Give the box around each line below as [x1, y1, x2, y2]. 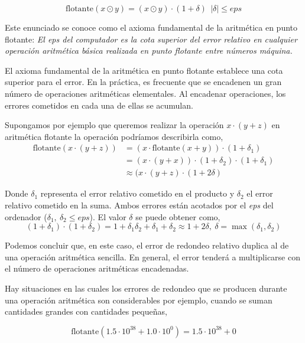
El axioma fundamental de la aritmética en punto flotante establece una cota [5, 64, 283, 76]
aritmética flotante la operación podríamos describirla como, [5, 130, 223, 142]
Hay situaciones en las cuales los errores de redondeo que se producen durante [5, 282, 287, 294]
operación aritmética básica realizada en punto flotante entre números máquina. [5, 44, 293, 57]
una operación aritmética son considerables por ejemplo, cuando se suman [5, 293, 272, 306]
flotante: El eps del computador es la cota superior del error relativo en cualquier [5, 32, 297, 45]
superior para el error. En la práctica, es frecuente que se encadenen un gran [5, 76, 282, 88]
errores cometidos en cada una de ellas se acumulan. [5, 99, 193, 111]
